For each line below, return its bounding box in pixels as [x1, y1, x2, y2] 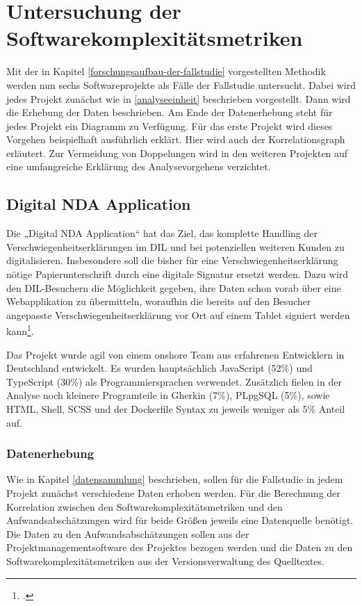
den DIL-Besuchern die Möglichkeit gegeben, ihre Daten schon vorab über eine [6, 280, 341, 295]
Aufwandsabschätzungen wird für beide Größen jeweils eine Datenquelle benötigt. [6, 513, 354, 527]
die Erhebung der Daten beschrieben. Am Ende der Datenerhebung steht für [6, 105, 333, 120]
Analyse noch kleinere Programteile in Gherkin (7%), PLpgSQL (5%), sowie [6, 388, 330, 402]
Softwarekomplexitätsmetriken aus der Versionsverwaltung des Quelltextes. [6, 554, 324, 568]
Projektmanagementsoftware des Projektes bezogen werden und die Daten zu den [6, 540, 353, 555]
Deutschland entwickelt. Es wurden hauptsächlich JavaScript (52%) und [6, 361, 313, 375]
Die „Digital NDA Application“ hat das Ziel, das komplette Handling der [6, 226, 318, 240]
